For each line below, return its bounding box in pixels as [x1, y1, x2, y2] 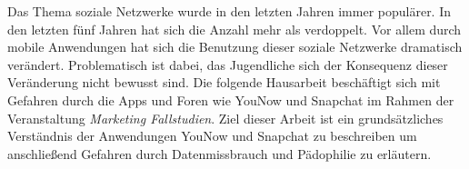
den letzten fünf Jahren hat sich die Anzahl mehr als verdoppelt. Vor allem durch [7, 19, 462, 38]
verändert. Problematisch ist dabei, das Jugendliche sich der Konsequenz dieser [7, 55, 448, 74]
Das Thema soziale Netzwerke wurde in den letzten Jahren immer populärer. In [7, 2, 452, 20]
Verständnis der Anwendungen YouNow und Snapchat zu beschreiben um [7, 126, 417, 145]
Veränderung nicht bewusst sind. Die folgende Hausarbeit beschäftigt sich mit [7, 73, 441, 92]
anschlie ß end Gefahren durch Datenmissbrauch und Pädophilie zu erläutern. [7, 144, 432, 163]
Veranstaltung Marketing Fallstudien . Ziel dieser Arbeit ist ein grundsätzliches [7, 108, 444, 127]
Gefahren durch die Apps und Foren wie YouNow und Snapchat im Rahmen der [7, 90, 454, 109]
